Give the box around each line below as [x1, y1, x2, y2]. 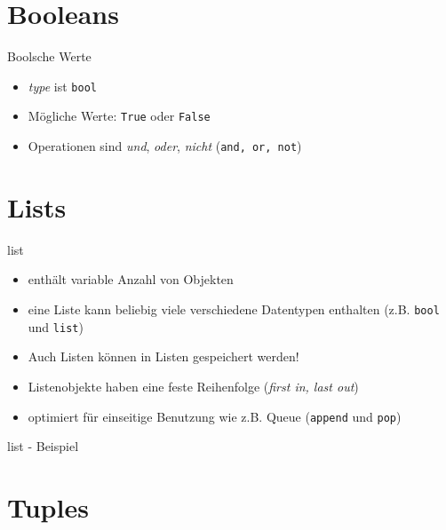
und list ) [28, 317, 84, 336]
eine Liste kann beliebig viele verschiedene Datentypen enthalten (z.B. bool [28, 300, 440, 318]
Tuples [7, 488, 89, 525]
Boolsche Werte [7, 47, 92, 66]
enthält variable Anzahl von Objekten [28, 270, 234, 289]
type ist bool [28, 76, 97, 95]
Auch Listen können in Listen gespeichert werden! [28, 347, 299, 366]
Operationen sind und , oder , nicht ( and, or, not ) [28, 137, 302, 155]
